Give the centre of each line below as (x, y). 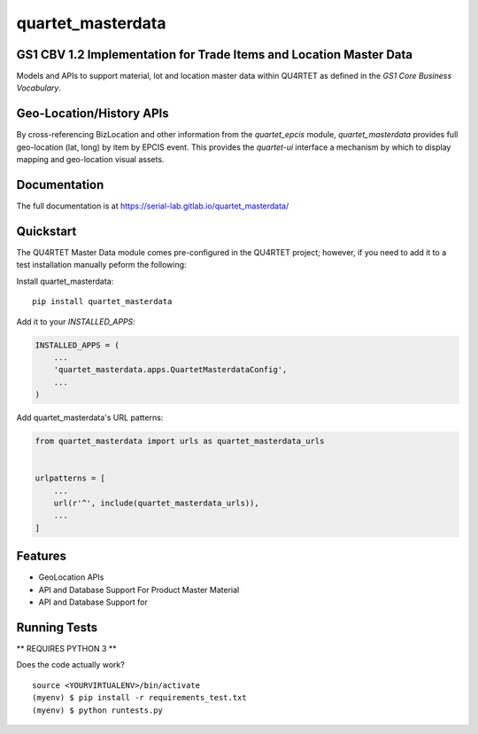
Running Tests (57, 627)
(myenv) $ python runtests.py (98, 710)
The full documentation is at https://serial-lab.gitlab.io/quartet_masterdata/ (153, 206)
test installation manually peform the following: (101, 265)
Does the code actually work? (71, 665)
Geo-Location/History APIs (93, 114)
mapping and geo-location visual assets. (90, 160)
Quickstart (46, 231)
